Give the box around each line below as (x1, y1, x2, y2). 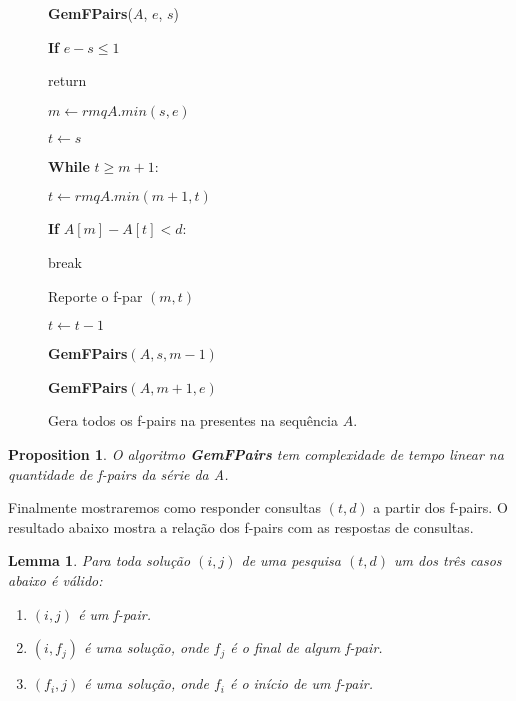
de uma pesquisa (241, 550, 341, 571)
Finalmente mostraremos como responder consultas (8, 497, 321, 518)
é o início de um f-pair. (229, 673, 373, 694)
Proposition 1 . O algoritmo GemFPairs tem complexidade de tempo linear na (8, 443, 504, 464)
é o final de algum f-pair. (230, 637, 383, 658)
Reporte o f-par (48, 285, 143, 306)
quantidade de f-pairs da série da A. (8, 463, 229, 484)
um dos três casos (394, 550, 502, 571)
